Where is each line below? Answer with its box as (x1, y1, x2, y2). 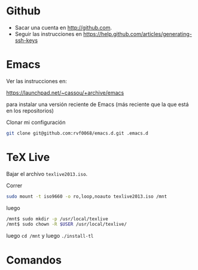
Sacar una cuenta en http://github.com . (14, 24, 112, 31)
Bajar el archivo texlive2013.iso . (6, 170, 88, 177)
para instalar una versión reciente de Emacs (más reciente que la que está (6, 101, 189, 108)
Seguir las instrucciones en (14, 30, 83, 37)
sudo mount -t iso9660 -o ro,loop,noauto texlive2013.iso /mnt (6, 193, 167, 199)
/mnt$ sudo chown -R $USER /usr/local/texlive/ (6, 222, 127, 227)
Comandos (6, 253, 62, 267)
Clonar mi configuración (6, 119, 66, 126)
